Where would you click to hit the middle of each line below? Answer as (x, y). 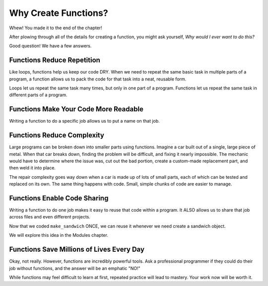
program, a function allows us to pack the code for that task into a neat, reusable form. (98, 79)
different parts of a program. (38, 95)
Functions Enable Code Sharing (59, 198)
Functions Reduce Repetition (55, 60)
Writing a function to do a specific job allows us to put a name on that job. (84, 121)
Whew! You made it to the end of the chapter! (56, 28)
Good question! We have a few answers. (50, 46)
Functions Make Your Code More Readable (76, 109)
